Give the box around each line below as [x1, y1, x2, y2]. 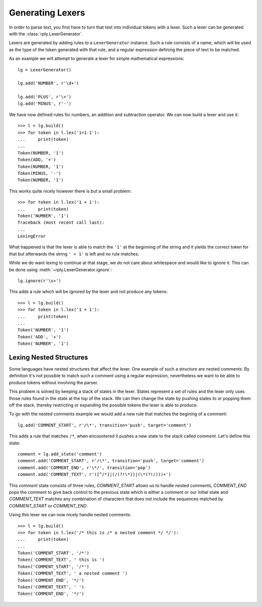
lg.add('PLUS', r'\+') [17, 94, 72, 100]
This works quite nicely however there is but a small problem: [9, 188, 132, 194]
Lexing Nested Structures [9, 353, 88, 361]
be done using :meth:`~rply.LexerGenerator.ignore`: [9, 267, 112, 272]
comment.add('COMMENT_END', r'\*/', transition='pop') [17, 465, 151, 471]
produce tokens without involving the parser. [9, 379, 98, 386]
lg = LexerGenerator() [17, 67, 72, 72]
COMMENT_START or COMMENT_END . [9, 503, 88, 508]
